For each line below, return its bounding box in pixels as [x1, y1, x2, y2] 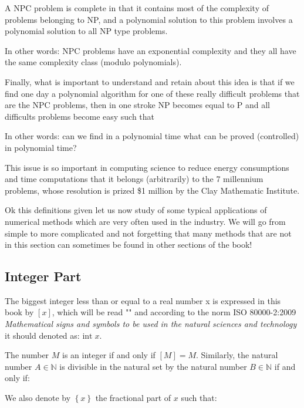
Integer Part [5, 267, 82, 285]
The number [5, 349, 49, 361]
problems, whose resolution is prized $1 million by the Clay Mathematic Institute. [5, 184, 300, 196]
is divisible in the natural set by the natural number [59, 360, 247, 372]
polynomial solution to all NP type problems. [5, 25, 168, 37]
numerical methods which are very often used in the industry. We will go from [5, 215, 286, 227]
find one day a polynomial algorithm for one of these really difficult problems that [5, 87, 300, 99]
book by [5, 306, 34, 318]
